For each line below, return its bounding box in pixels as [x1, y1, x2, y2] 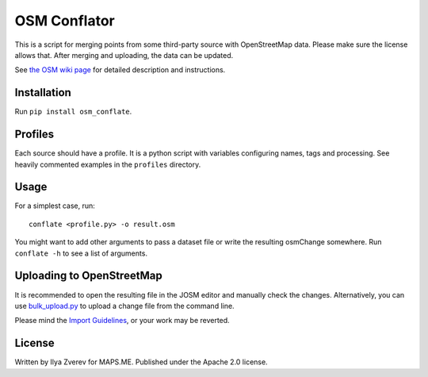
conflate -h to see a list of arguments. [14, 248, 148, 258]
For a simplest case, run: [14, 201, 95, 210]
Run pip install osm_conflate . [14, 107, 132, 117]
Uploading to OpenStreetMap [14, 269, 162, 283]
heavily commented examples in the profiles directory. [14, 160, 201, 169]
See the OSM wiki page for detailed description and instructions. [14, 65, 226, 75]
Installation [14, 86, 71, 99]
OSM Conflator [14, 12, 115, 29]
